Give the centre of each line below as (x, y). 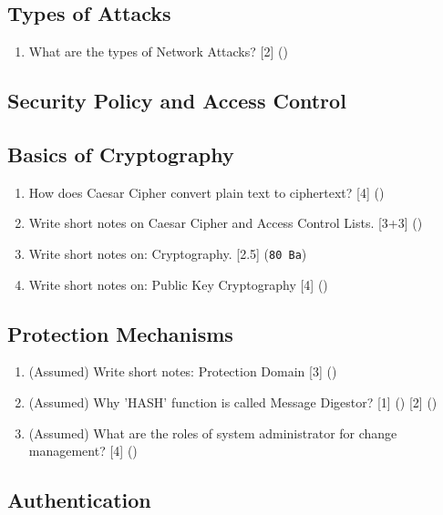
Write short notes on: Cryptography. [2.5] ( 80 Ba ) (168, 253)
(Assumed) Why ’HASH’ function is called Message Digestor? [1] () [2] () (233, 402)
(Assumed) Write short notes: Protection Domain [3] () (183, 371)
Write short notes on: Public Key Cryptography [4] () (178, 284)
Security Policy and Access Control (177, 101)
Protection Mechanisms (120, 333)
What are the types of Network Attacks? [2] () (158, 51)
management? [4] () (83, 451)
